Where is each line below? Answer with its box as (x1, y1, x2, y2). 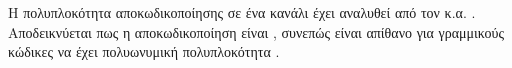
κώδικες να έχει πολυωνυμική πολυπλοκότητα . (8, 41, 280, 62)
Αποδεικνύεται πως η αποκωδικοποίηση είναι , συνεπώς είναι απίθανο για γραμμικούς (8, 21, 505, 42)
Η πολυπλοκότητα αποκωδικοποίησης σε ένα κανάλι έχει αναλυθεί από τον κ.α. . (8, 2, 476, 22)
